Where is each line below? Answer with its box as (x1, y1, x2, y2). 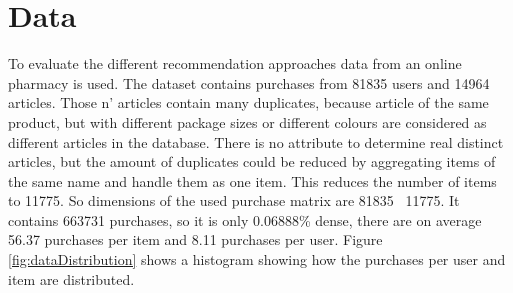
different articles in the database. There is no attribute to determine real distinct (8, 131, 504, 152)
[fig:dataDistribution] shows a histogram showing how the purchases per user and (8, 249, 506, 270)
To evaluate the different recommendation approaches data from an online (8, 53, 462, 74)
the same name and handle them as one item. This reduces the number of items (8, 170, 497, 191)
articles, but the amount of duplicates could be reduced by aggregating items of (8, 151, 496, 172)
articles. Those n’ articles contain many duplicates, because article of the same (8, 92, 489, 113)
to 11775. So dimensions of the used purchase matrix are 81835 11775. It (8, 190, 460, 211)
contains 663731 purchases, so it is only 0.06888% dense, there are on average (8, 209, 482, 230)
